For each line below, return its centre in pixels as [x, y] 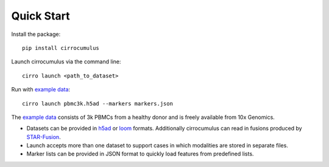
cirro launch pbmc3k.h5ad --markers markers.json [98, 103]
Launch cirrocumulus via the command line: [66, 62]
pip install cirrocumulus [61, 48]
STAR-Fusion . [44, 137]
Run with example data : [41, 90]
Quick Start [41, 16]
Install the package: [36, 34]
